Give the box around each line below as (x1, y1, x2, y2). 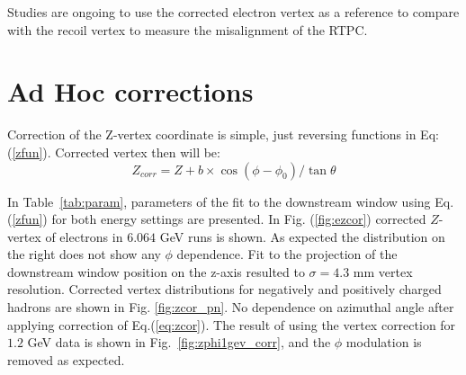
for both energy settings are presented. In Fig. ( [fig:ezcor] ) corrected (51, 210, 426, 228)
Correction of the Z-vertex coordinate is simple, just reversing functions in (7, 125, 417, 144)
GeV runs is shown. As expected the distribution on (159, 227, 445, 246)
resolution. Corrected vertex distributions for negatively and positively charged (7, 280, 442, 299)
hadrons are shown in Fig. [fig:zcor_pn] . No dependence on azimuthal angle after (7, 298, 454, 317)
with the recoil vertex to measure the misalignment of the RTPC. (7, 20, 368, 39)
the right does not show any (7, 245, 161, 263)
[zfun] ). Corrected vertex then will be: (12, 142, 220, 161)
